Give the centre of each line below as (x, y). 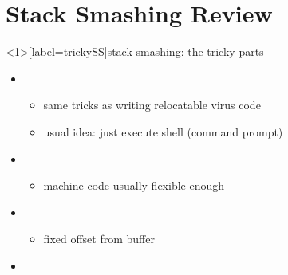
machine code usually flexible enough (134, 185)
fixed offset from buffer (99, 239)
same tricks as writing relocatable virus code (152, 105)
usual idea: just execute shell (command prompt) (163, 131)
